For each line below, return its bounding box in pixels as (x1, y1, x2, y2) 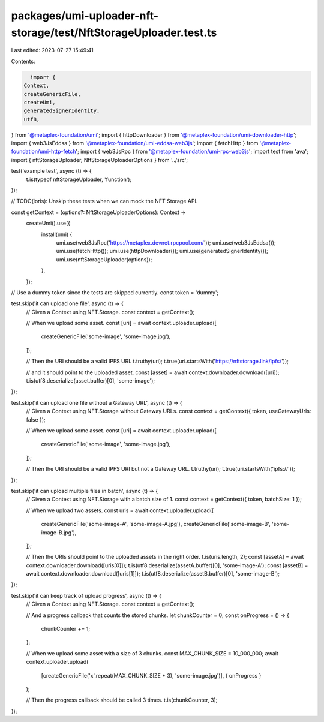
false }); (26, 416, 46, 423)
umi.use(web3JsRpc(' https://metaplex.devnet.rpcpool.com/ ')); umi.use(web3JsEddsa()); (56, 239, 276, 246)
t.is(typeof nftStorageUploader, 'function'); (26, 176, 132, 183)
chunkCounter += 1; (41, 625, 90, 633)
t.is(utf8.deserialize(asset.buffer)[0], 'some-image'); (26, 377, 155, 384)
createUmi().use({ (26, 219, 71, 227)
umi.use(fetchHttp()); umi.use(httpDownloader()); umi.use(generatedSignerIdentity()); (56, 248, 268, 255)
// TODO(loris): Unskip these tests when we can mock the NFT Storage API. (11, 198, 198, 205)
